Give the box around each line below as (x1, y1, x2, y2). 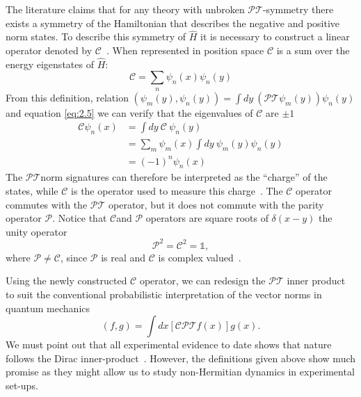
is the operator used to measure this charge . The (71, 183, 283, 197)
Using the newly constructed (6, 273, 127, 288)
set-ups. (6, 378, 38, 392)
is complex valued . (158, 250, 241, 264)
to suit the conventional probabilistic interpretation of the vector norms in (6, 287, 322, 302)
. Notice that (52, 211, 107, 225)
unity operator (6, 224, 67, 238)
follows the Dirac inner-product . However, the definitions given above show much (6, 350, 356, 365)
